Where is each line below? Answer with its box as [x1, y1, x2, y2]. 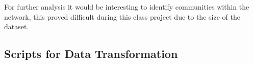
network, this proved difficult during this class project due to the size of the [4, 11, 240, 22]
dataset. [4, 21, 29, 32]
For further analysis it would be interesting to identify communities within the [4, 2, 249, 12]
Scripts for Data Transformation [4, 46, 178, 61]
